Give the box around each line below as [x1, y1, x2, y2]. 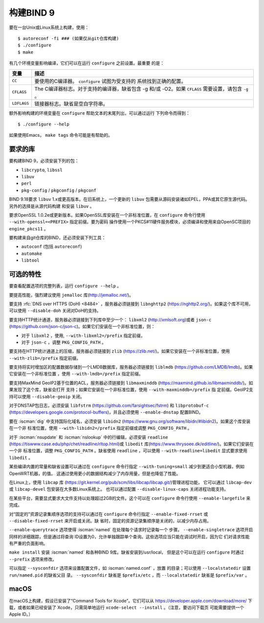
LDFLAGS [12, 101, 29, 106]
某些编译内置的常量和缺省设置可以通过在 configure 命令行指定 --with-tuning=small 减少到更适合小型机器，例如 [9, 464, 244, 470]
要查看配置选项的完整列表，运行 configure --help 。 [9, 283, 122, 289]
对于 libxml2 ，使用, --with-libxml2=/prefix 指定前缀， [21, 332, 145, 338]
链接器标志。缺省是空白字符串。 [34, 100, 109, 107]
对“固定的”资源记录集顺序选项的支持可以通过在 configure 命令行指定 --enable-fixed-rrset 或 [9, 511, 208, 517]
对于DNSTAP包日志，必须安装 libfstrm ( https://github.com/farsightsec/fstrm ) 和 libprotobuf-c [9, 403, 209, 409]
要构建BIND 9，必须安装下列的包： [9, 158, 79, 164]
